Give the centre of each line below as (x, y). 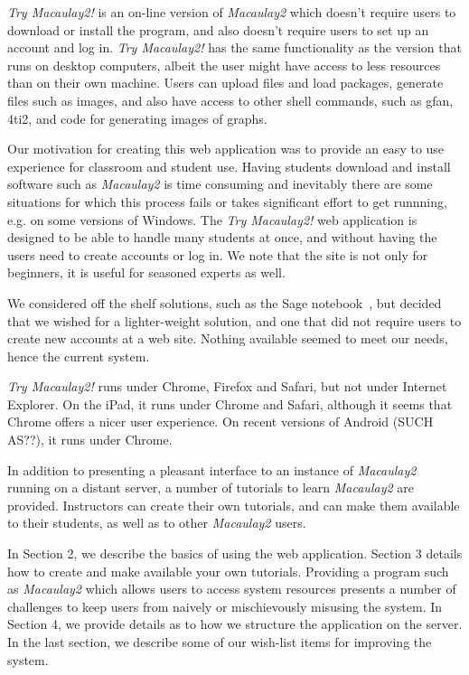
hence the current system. (79, 356)
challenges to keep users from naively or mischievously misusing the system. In (225, 606)
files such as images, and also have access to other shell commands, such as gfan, (230, 100)
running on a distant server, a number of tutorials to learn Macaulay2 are (211, 487)
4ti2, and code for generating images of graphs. (137, 118)
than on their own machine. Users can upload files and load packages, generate (225, 83)
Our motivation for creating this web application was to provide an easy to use (226, 149)
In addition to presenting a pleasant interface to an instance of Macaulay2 (212, 469)
